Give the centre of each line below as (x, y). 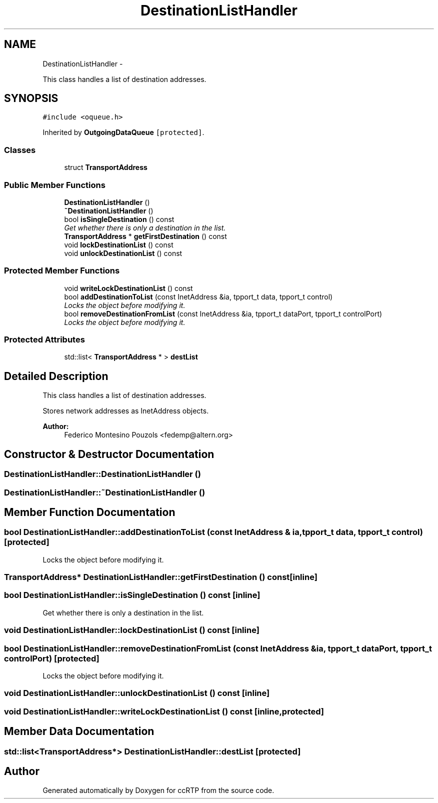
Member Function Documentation (90, 512)
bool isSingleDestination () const (119, 219)
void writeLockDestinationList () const (128, 288)
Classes (20, 150)
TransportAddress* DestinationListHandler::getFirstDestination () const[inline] (161, 577)
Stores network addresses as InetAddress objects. (126, 411)
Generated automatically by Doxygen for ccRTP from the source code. (158, 790)
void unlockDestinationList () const (123, 253)
